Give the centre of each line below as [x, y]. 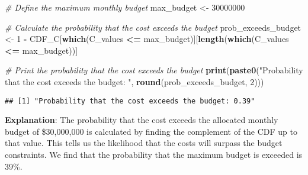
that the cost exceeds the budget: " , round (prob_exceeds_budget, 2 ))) [134, 81]
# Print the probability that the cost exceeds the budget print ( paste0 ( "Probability [154, 70]
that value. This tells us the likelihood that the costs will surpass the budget [144, 143]
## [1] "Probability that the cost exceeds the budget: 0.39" [130, 101]
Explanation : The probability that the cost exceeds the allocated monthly [142, 120]
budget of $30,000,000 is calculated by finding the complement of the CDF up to [151, 131]
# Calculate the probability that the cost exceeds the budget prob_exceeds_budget [153, 27]
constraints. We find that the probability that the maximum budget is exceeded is [154, 154]
